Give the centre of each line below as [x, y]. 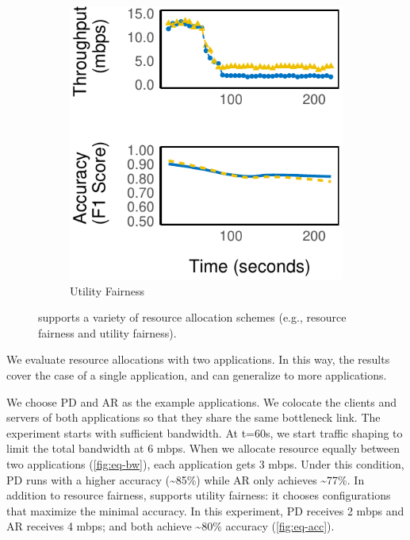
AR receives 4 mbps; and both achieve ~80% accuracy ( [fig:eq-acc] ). [171, 526]
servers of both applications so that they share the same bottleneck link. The [194, 417]
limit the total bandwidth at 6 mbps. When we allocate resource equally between [203, 448]
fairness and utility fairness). [107, 332]
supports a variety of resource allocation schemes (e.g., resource [192, 317]
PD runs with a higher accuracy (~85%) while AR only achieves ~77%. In [186, 479]
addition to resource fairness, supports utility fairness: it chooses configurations [199, 495]
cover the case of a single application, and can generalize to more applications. [197, 374]
